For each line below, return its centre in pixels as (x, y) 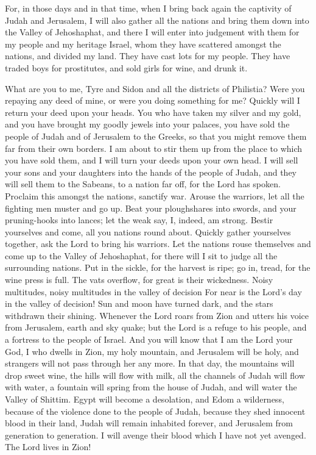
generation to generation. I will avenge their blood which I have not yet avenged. (156, 435)
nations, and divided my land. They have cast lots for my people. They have (148, 56)
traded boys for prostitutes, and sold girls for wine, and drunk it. (126, 67)
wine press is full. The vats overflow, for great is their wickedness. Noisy (139, 280)
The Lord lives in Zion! (48, 447)
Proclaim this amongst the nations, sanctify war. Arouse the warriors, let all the (155, 195)
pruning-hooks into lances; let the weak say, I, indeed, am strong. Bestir (139, 220)
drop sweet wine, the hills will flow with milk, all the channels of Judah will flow (155, 375)
